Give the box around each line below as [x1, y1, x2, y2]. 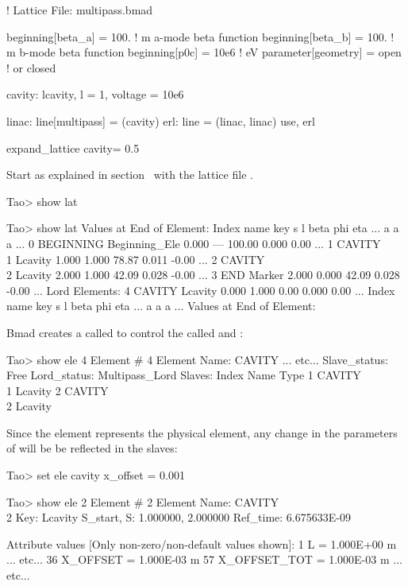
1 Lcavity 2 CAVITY [6, 382, 109, 398]
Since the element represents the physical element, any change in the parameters [6, 424, 398, 440]
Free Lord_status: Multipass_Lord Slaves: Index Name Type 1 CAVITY [6, 367, 361, 383]
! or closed [6, 59, 56, 76]
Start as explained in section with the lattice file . [6, 166, 253, 183]
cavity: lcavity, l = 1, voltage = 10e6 [6, 86, 184, 103]
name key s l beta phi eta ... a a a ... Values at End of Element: [6, 297, 316, 314]
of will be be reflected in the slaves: [6, 440, 178, 456]
